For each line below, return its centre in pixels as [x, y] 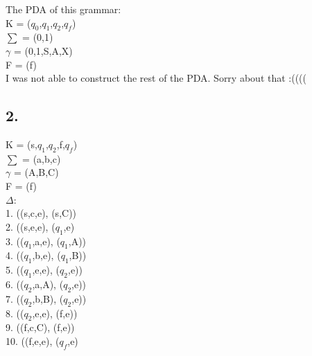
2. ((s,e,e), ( [31, 226]
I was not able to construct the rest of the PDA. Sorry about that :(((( [156, 78]
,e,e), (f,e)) [55, 313]
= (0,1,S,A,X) [43, 50]
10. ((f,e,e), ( [33, 340]
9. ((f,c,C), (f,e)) [40, 327]
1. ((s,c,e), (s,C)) [41, 213]
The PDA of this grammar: [63, 9]
